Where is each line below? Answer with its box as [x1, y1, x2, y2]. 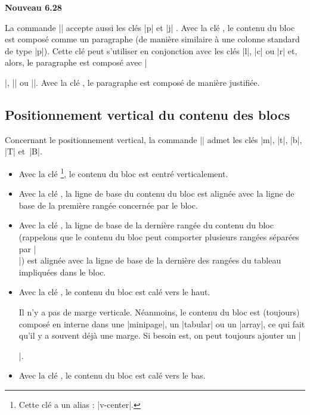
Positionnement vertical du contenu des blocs [5, 105, 290, 123]
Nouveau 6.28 [5, 1, 62, 13]
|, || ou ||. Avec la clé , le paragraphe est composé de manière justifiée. [5, 76, 260, 88]
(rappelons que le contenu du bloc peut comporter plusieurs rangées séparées [18, 230, 299, 243]
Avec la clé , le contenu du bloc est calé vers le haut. [18, 286, 210, 298]
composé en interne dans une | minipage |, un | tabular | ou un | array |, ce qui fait [18, 317, 305, 330]
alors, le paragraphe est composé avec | [5, 56, 147, 69]
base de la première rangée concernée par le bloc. [18, 199, 198, 211]
